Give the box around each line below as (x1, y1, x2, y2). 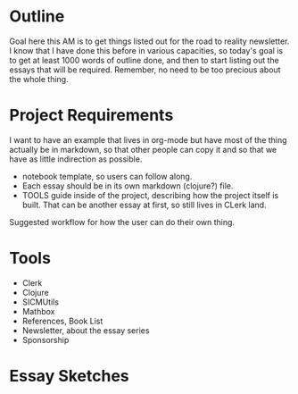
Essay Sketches (9, 366, 129, 386)
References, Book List (21, 315, 103, 326)
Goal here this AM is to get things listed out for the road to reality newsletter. (9, 36, 290, 46)
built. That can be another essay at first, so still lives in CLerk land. (21, 199, 267, 210)
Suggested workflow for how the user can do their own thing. (9, 216, 235, 227)
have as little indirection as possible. (9, 154, 143, 164)
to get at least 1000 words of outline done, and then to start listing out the (9, 54, 279, 65)
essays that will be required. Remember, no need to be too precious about (9, 64, 281, 75)
